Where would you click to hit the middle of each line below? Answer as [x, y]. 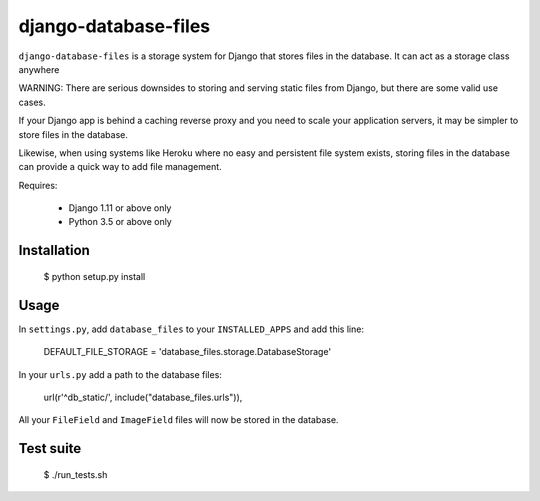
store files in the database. [73, 134]
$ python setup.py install [94, 276]
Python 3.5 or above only [120, 222]
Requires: [38, 185]
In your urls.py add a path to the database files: [120, 374]
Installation [54, 250]
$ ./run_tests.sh [75, 474]
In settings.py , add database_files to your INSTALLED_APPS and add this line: [191, 329]
